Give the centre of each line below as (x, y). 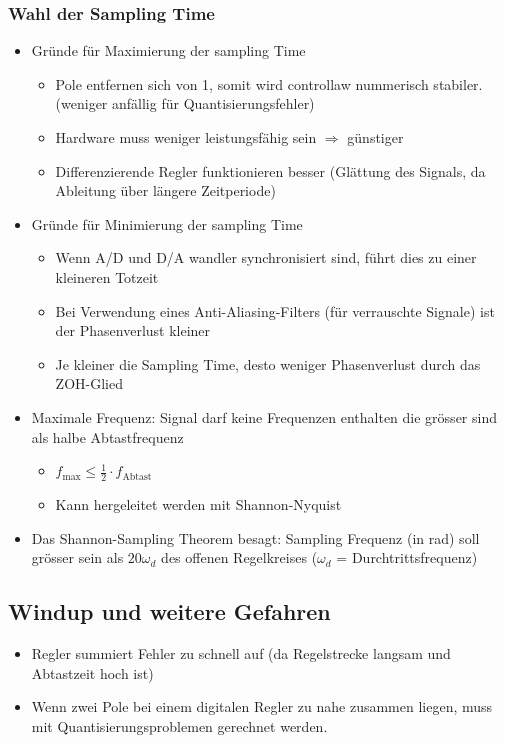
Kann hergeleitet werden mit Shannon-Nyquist (198, 503)
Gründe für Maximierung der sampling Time (168, 50)
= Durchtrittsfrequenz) (407, 557)
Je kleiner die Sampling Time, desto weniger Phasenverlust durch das (268, 363)
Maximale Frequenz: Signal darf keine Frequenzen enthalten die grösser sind (264, 416)
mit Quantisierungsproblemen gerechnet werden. (179, 725)
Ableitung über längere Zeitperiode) (165, 190)
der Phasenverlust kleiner (133, 330)
